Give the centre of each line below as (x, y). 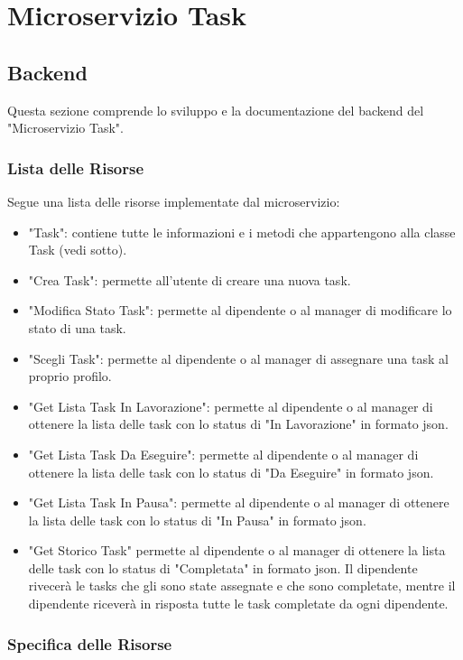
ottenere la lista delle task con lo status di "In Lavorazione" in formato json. (238, 424)
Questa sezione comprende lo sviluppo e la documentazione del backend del (216, 110)
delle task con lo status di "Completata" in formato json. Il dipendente (223, 567)
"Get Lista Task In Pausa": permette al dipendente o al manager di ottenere (239, 502)
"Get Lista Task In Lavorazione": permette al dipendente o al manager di (231, 406)
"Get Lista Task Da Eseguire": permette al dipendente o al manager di (223, 454)
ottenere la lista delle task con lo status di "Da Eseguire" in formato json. (231, 472)
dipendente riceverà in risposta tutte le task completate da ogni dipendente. (238, 604)
